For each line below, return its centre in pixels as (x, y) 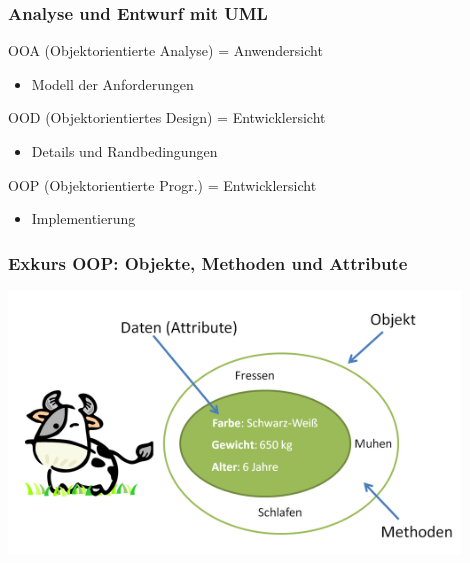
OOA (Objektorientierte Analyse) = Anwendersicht (165, 50)
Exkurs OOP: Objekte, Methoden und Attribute (208, 262)
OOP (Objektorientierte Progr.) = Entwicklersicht (162, 184)
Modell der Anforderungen (112, 83)
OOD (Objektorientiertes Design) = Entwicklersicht (167, 117)
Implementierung (83, 218)
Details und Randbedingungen (124, 151)
